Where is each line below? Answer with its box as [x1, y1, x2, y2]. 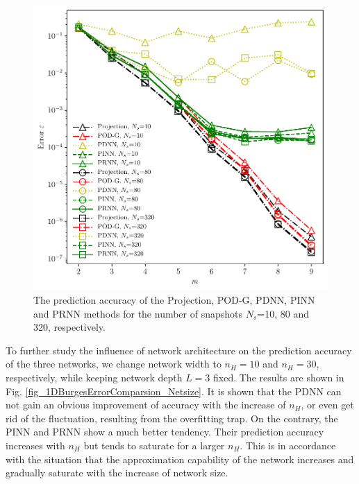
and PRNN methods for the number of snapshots [33, 306, 243, 320]
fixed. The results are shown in [213, 370, 344, 384]
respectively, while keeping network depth [6, 370, 183, 384]
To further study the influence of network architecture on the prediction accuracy [6, 343, 352, 357]
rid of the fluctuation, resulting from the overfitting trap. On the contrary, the [6, 410, 338, 425]
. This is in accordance [240, 438, 336, 452]
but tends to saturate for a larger [83, 438, 225, 452]
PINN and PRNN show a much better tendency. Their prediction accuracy [6, 424, 324, 439]
